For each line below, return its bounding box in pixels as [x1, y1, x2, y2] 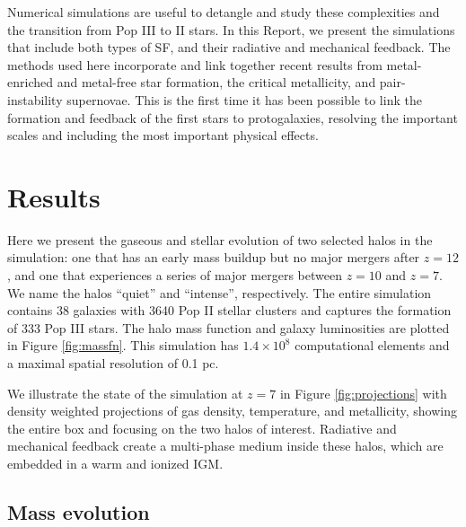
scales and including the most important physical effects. [7, 126, 319, 145]
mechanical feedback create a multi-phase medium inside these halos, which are [7, 436, 444, 455]
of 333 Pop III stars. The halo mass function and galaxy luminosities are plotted [7, 318, 450, 337]
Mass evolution [7, 497, 150, 525]
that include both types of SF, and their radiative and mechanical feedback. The [7, 38, 451, 57]
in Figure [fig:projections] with [279, 383, 447, 402]
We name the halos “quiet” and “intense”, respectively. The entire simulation [7, 283, 432, 302]
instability [7, 90, 63, 109]
